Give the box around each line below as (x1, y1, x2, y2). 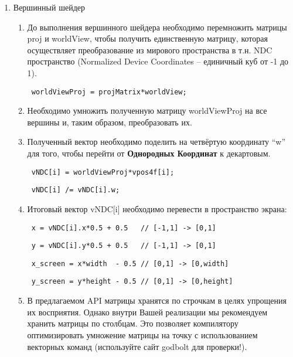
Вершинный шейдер (13, 1, 85, 13)
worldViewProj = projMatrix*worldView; (31, 87, 187, 96)
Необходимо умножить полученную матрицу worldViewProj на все (27, 104, 267, 117)
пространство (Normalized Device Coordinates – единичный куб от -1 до (27, 55, 289, 67)
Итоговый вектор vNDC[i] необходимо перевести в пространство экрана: (27, 202, 287, 215)
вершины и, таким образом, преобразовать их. (27, 115, 192, 128)
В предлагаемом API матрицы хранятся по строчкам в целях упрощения (27, 294, 287, 307)
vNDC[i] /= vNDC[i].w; (31, 186, 120, 195)
